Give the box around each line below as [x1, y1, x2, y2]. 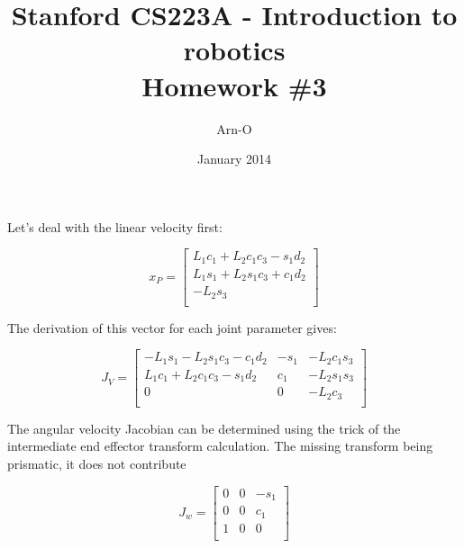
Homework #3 [141, 67, 327, 103]
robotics [183, 31, 286, 68]
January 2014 [197, 149, 271, 168]
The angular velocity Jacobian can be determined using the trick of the [7, 418, 401, 437]
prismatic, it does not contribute [7, 454, 187, 473]
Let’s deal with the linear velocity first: [7, 217, 223, 236]
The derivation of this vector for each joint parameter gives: [7, 318, 337, 337]
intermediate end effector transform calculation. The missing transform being [7, 436, 433, 455]
